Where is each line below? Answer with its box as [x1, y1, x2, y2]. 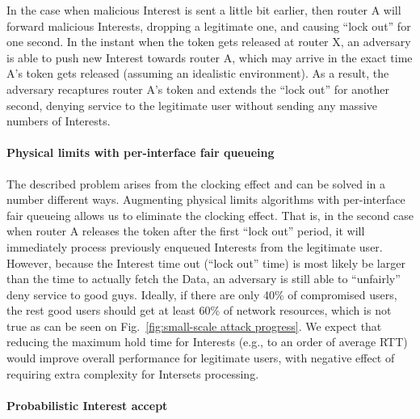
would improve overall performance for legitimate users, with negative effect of [6, 349, 395, 366]
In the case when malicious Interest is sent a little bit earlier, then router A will [6, 2, 401, 18]
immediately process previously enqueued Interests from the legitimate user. [6, 238, 383, 255]
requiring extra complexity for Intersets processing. [6, 365, 259, 382]
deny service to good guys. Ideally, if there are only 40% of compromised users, [6, 286, 397, 303]
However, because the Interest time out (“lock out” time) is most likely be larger [6, 254, 405, 271]
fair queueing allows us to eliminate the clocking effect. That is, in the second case [6, 206, 414, 223]
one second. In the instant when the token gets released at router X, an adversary [6, 33, 411, 50]
